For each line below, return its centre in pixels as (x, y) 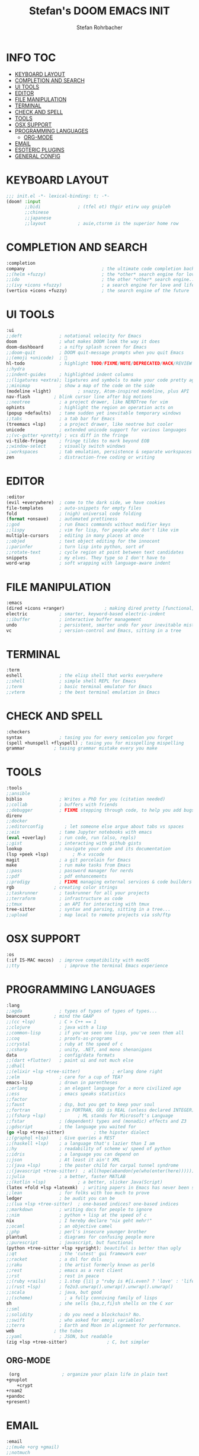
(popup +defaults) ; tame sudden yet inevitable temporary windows (94, 413)
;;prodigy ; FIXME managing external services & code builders (99, 882)
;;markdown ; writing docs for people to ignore (79, 1210)
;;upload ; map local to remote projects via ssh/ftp (88, 915)
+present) (18, 1402)
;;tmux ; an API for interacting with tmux (78, 904)
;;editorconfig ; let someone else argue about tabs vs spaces (95, 827)
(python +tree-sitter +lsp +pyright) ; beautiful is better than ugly (94, 1248)
